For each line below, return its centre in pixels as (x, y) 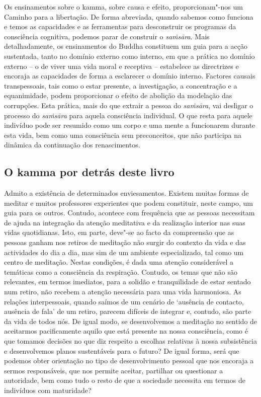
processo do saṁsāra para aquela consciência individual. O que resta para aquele (128, 115)
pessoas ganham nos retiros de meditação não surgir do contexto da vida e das (125, 242)
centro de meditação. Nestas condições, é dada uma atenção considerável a (119, 262)
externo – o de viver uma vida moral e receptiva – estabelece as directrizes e (121, 66)
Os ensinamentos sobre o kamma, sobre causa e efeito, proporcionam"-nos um (123, 7)
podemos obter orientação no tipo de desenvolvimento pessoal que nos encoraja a (129, 361)
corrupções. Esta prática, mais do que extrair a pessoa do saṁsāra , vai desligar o (129, 105)
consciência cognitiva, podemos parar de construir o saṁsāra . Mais (107, 36)
